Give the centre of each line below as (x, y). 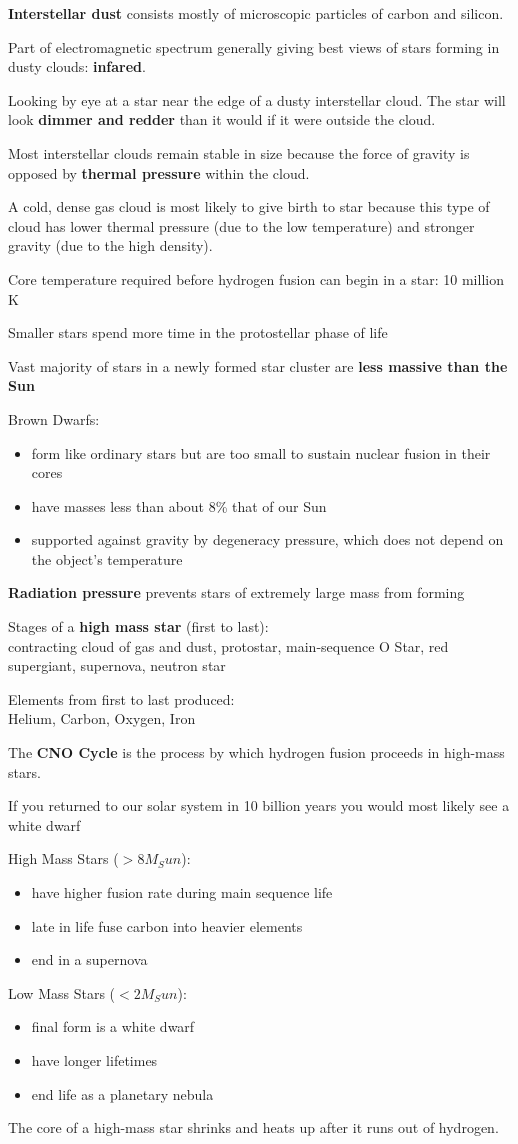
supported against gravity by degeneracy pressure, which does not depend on (267, 539)
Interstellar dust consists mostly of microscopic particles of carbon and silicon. (256, 13)
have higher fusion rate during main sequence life (182, 892)
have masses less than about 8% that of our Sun (179, 505)
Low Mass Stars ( (62, 992)
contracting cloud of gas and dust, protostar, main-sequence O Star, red (228, 645)
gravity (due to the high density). (110, 245)
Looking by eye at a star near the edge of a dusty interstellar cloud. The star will (257, 99)
